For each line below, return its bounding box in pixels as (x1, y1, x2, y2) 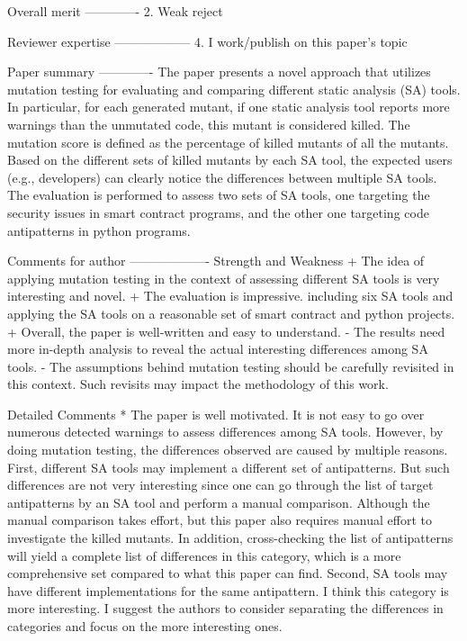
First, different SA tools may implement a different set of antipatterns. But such (7, 457, 450, 476)
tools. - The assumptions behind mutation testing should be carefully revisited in (7, 357, 454, 375)
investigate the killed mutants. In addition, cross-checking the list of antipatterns (7, 528, 454, 547)
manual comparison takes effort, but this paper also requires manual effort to (7, 510, 432, 529)
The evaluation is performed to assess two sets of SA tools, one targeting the (7, 185, 430, 204)
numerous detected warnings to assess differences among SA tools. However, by (7, 422, 444, 441)
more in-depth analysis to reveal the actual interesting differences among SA (7, 339, 428, 358)
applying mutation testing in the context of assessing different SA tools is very (7, 268, 440, 287)
